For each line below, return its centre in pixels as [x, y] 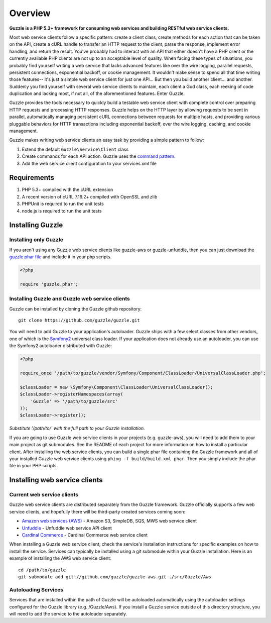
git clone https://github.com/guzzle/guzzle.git [79, 321]
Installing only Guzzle [36, 240]
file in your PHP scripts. [33, 466]
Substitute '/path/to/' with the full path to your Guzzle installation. [77, 428]
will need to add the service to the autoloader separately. [68, 613]
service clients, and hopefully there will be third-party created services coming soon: [97, 511]
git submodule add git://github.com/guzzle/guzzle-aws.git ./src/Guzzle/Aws [115, 577]
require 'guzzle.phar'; [49, 284]
